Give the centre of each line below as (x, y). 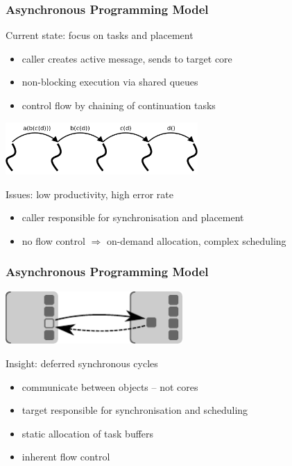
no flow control (53, 240)
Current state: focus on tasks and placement (100, 35)
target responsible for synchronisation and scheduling (135, 410)
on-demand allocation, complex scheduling (196, 240)
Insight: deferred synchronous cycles (82, 363)
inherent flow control (66, 457)
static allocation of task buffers (88, 433)
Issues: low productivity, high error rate (89, 194)
